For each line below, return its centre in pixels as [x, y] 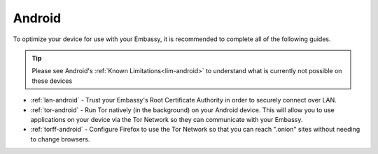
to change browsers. [60, 139]
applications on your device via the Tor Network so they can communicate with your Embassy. [167, 119]
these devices [52, 81]
